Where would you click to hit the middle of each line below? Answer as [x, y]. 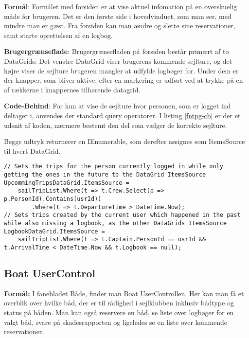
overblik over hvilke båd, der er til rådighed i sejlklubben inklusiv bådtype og [119, 303]
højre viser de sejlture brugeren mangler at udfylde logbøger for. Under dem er [121, 70]
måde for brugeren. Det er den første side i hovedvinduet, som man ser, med [118, 16]
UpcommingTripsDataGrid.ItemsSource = [67, 183]
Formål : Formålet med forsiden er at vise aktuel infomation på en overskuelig [121, 6]
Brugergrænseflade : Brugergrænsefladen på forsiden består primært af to [116, 51]
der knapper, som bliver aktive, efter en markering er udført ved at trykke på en [124, 80]
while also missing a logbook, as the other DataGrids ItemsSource [116, 223]
